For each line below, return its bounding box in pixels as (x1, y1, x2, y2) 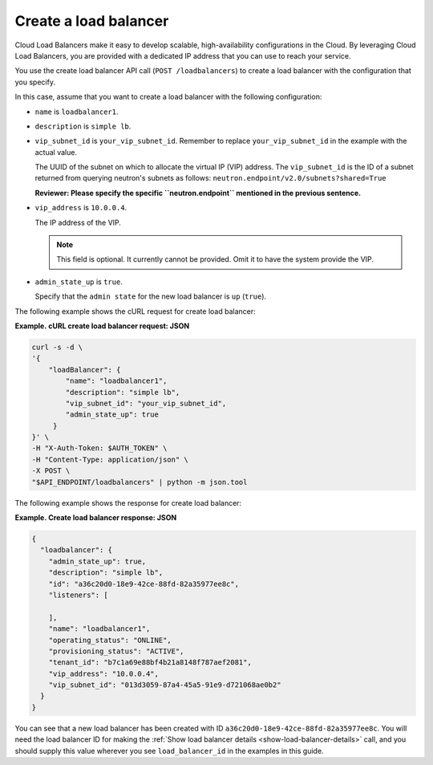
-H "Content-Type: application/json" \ (31, 454, 188, 464)
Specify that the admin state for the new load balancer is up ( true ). (34, 291, 267, 301)
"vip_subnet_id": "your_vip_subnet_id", (65, 398, 227, 408)
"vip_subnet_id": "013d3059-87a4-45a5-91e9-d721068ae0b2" (48, 681, 281, 690)
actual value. (34, 147, 78, 157)
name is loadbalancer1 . (34, 107, 119, 116)
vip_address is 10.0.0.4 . (34, 203, 127, 213)
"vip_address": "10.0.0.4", (48, 669, 160, 678)
